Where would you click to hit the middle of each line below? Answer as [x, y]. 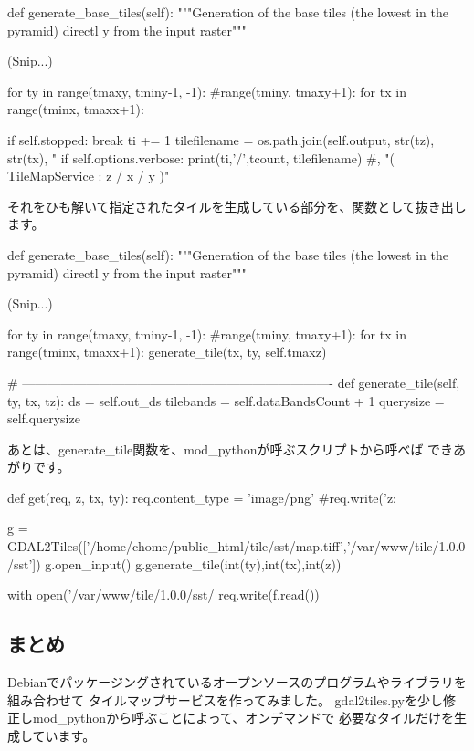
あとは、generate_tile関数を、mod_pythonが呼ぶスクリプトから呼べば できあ [237, 449]
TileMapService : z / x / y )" [89, 176]
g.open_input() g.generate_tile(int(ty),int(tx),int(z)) [193, 563]
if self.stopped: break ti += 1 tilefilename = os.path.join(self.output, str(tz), [221, 139]
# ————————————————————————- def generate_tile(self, [234, 382]
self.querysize [44, 418]
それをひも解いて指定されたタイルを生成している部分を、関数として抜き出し [237, 206]
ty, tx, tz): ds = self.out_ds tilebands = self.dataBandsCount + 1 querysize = [226, 400]
